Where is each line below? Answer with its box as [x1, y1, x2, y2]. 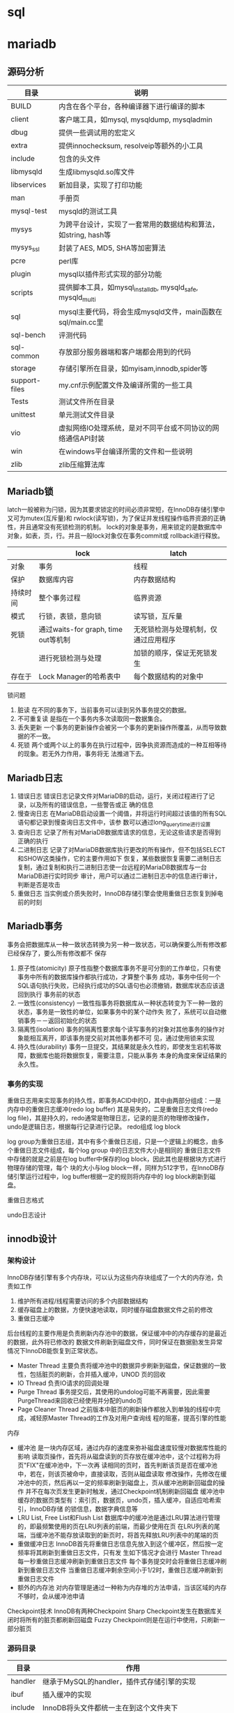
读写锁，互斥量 [133, 612, 183, 621]
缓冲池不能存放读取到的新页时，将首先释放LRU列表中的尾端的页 [36, 1531, 219, 1539]
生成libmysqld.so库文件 [58, 167, 135, 177]
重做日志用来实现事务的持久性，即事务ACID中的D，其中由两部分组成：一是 [7, 1097, 221, 1105]
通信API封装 [65, 433, 105, 443]
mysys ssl [10, 242, 40, 253]
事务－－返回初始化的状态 [23, 1016, 97, 1025]
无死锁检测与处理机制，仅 [133, 625, 218, 635]
